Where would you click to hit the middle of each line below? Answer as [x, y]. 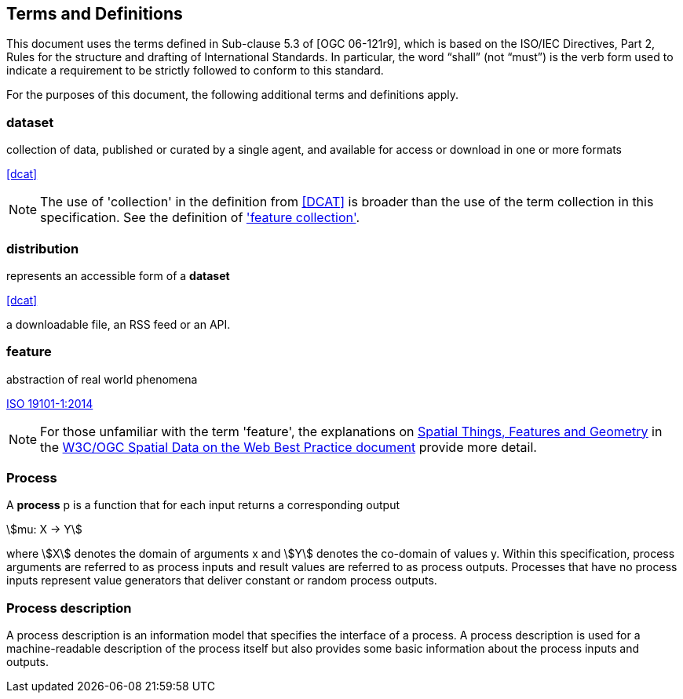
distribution [43, 248]
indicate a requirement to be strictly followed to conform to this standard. [195, 71]
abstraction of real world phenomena [102, 379]
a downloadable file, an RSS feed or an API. [119, 324]
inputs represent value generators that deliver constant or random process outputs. [222, 581]
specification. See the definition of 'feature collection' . [200, 218]
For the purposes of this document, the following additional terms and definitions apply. [232, 95]
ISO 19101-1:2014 [50, 403]
